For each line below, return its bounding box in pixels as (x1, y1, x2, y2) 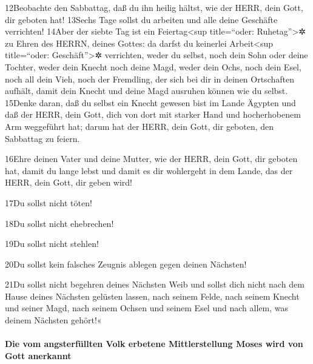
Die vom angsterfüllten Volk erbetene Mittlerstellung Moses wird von (5, 337, 303, 350)
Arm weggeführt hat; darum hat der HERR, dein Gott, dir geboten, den (5, 120, 274, 132)
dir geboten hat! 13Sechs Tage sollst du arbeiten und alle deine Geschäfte (5, 13, 278, 25)
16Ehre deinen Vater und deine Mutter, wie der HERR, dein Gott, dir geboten (5, 152, 298, 165)
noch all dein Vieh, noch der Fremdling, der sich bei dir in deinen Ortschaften (5, 72, 294, 85)
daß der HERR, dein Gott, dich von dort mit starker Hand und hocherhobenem (5, 108, 301, 121)
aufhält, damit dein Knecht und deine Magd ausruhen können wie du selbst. (5, 84, 288, 97)
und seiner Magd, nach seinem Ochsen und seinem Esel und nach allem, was (5, 302, 288, 314)
